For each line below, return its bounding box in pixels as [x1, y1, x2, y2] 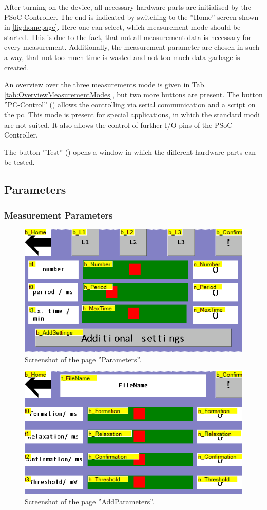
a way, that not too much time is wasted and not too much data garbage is [4, 51, 240, 62]
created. [4, 62, 29, 72]
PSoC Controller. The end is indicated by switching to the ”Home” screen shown [4, 11, 259, 22]
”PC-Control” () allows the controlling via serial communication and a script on [4, 99, 256, 110]
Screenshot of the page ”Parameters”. [25, 354, 142, 364]
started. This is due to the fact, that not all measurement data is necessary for [4, 31, 252, 42]
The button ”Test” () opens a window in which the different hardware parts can [4, 146, 256, 157]
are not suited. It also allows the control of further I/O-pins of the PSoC [4, 119, 233, 130]
